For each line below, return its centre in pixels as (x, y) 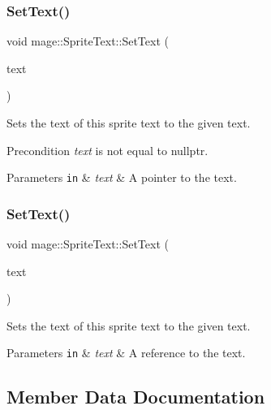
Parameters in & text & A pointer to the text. (122, 177)
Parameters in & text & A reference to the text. (126, 353)
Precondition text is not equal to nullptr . (108, 150)
